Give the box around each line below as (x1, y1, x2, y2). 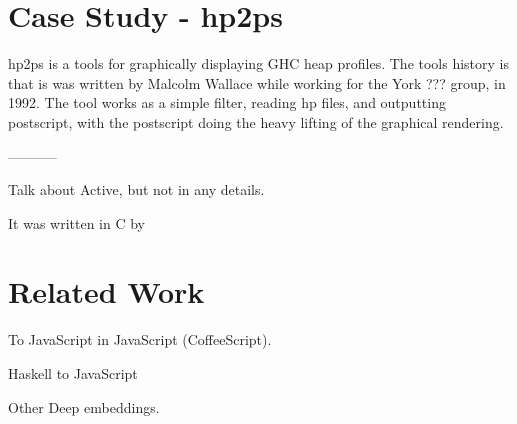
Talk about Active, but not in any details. (8, 179, 265, 200)
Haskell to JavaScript (8, 363, 138, 383)
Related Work (8, 271, 205, 312)
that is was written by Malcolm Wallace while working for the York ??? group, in (8, 72, 506, 93)
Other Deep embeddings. (8, 396, 160, 417)
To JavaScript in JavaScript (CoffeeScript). (8, 329, 272, 350)
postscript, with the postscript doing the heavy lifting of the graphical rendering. (8, 111, 504, 132)
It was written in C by (8, 212, 145, 233)
